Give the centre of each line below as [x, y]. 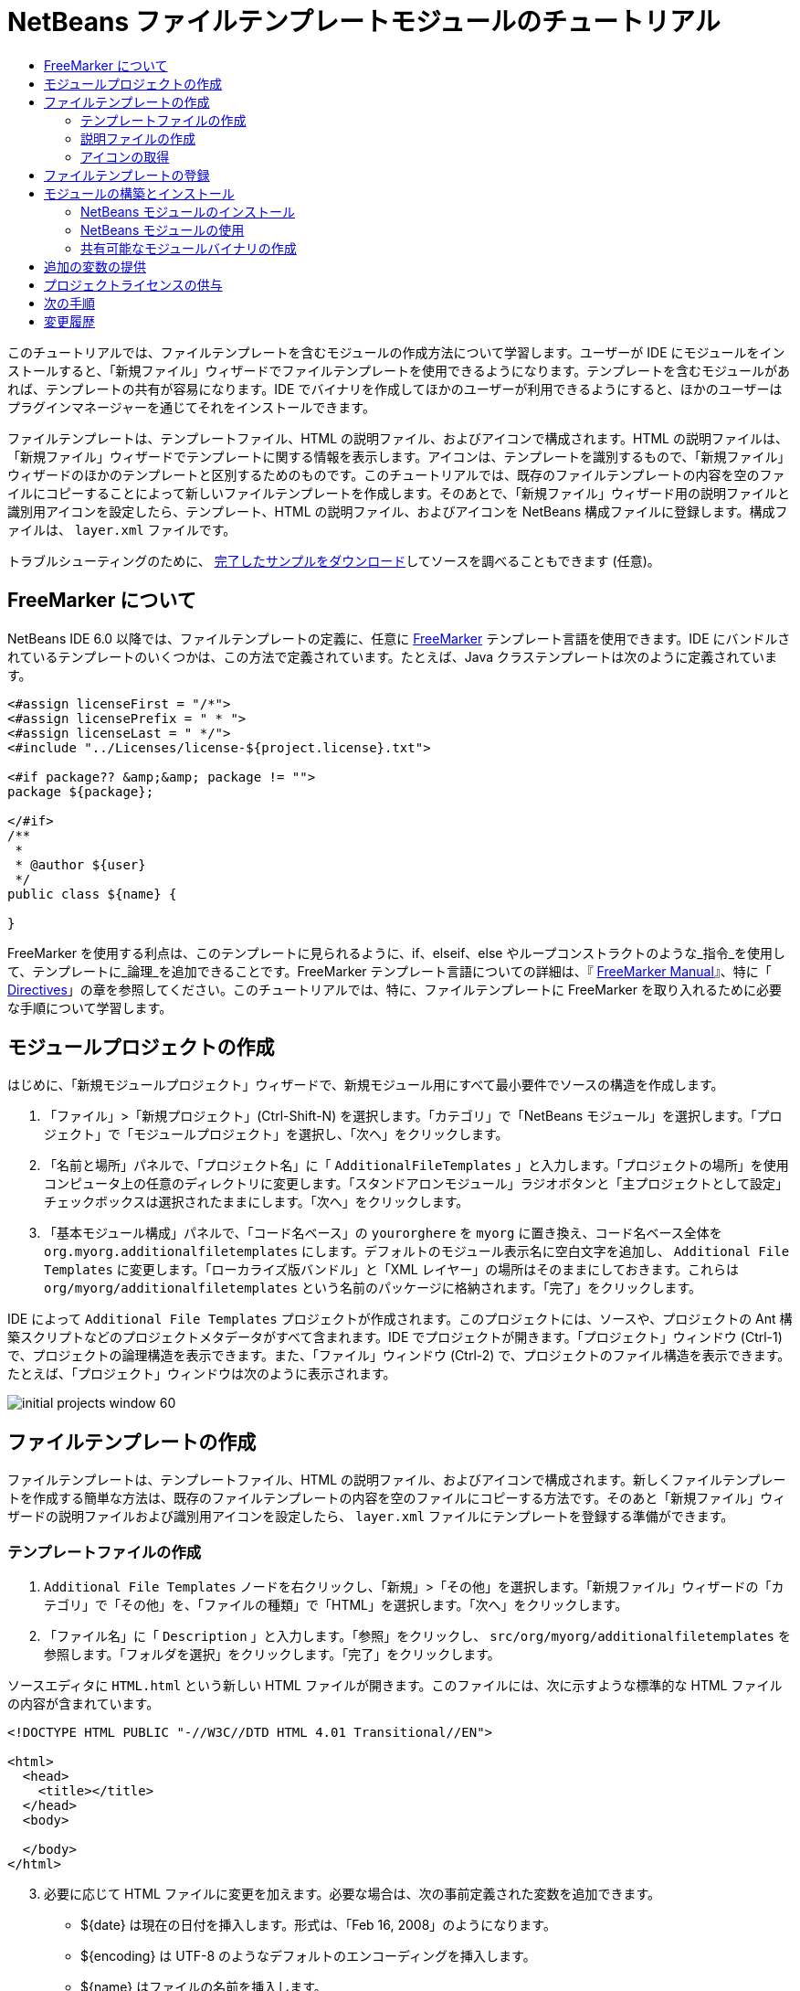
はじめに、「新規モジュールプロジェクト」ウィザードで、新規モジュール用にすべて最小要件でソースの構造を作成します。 [366, 1085]
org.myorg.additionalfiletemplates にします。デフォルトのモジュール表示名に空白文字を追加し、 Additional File [417, 1251]
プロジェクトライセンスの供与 [133, 284]
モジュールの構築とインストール [139, 193]
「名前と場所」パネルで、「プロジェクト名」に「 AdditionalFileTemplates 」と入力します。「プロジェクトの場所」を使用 [416, 1166]
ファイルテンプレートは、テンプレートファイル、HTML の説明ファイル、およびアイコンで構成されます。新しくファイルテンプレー [397, 1480]
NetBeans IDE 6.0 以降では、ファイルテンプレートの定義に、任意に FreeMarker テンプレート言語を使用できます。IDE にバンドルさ [399, 638]
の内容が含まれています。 [84, 1704]
